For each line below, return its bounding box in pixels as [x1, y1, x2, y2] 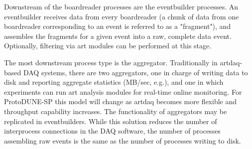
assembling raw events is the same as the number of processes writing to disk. [4, 135, 241, 146]
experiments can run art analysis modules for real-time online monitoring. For [4, 86, 242, 97]
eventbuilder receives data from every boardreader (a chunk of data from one [4, 11, 239, 21]
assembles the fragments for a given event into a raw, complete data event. [4, 30, 232, 41]
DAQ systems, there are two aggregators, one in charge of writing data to [23, 67, 248, 77]
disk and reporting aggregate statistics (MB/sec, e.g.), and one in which [4, 77, 224, 87]
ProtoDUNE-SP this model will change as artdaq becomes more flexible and [4, 96, 237, 107]
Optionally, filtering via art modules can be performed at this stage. [4, 40, 212, 51]
